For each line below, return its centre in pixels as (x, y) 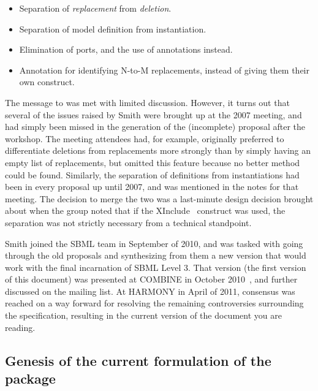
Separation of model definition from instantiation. (113, 28)
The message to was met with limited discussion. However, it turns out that (147, 102)
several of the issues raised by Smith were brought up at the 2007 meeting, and (153, 114)
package (30, 378)
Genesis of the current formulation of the (138, 360)
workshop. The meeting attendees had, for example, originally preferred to (145, 138)
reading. (20, 327)
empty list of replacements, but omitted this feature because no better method (153, 162)
